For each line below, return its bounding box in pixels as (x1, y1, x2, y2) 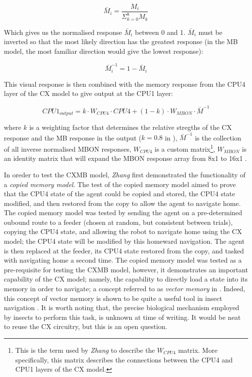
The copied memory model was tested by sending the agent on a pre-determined (4, 207, 242, 218)
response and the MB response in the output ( (4, 132, 142, 142)
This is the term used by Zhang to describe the (15, 345, 155, 355)
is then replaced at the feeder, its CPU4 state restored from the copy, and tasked (4, 245, 244, 255)
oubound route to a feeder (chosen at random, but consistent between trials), (4, 217, 233, 227)
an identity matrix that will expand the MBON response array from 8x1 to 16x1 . (4, 153, 247, 163)
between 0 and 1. (135, 27, 186, 37)
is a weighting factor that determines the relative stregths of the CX (29, 122, 232, 132)
